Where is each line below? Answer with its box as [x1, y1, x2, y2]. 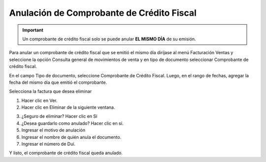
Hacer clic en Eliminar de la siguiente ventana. [21, 104, 115, 110]
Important [22, 27, 44, 33]
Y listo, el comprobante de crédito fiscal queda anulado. [9, 150, 123, 156]
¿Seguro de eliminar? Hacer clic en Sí [21, 113, 98, 119]
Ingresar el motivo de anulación [21, 127, 86, 133]
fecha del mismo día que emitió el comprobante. [9, 79, 107, 85]
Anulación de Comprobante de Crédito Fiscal [9, 7, 197, 18]
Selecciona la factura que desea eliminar [9, 89, 92, 95]
